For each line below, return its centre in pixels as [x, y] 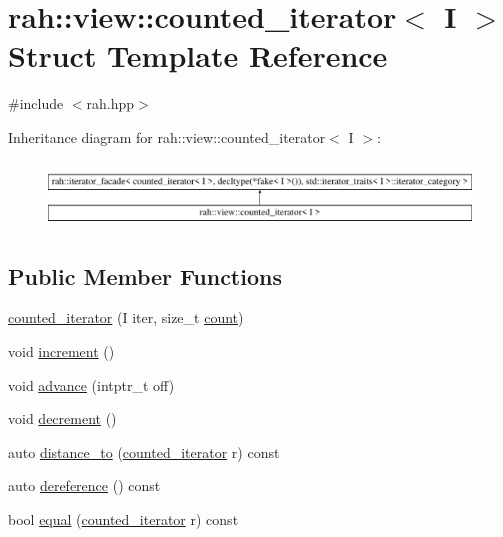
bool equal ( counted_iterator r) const [123, 519]
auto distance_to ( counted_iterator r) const [144, 451]
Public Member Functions [145, 275]
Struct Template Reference [198, 55]
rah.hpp [110, 103]
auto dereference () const [84, 485]
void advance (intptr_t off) [91, 384]
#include [36, 103]
